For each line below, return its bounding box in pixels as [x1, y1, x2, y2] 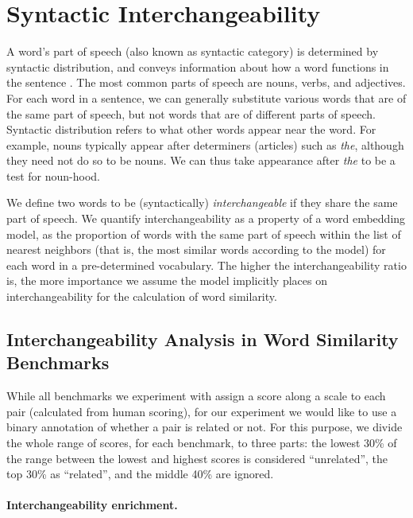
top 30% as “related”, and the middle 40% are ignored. [6, 465, 274, 482]
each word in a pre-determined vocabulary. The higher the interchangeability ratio [6, 256, 407, 273]
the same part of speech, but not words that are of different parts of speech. [6, 105, 376, 122]
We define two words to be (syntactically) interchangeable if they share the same [6, 194, 398, 211]
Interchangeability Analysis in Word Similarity [6, 327, 399, 352]
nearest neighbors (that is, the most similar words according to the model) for [6, 241, 386, 258]
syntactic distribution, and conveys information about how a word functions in [6, 58, 389, 75]
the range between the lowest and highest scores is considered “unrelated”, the [6, 450, 388, 466]
